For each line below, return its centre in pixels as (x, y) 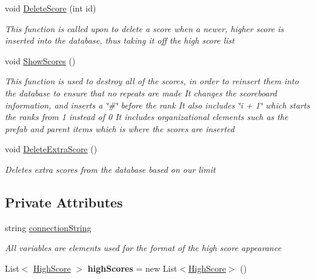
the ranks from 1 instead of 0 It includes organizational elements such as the (147, 117)
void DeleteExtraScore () (51, 149)
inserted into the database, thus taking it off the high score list (120, 40)
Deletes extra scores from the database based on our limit (110, 169)
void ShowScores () (40, 60)
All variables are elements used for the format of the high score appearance (143, 248)
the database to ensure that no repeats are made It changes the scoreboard (141, 92)
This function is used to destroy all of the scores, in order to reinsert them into (152, 81)
